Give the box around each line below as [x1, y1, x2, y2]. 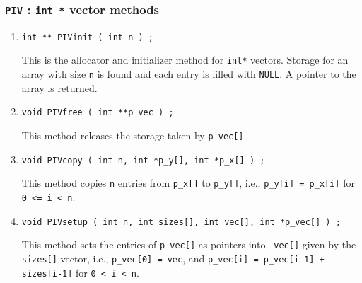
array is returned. [21, 80, 98, 95]
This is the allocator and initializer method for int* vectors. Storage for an [21, 52, 349, 67]
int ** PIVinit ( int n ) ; [21, 32, 153, 42]
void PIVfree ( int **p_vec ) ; [21, 108, 174, 118]
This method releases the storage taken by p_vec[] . [21, 128, 247, 142]
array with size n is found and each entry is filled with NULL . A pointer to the [21, 67, 356, 81]
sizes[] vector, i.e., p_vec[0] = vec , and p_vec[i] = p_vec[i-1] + [21, 250, 325, 265]
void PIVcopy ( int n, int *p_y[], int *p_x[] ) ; [21, 155, 265, 166]
